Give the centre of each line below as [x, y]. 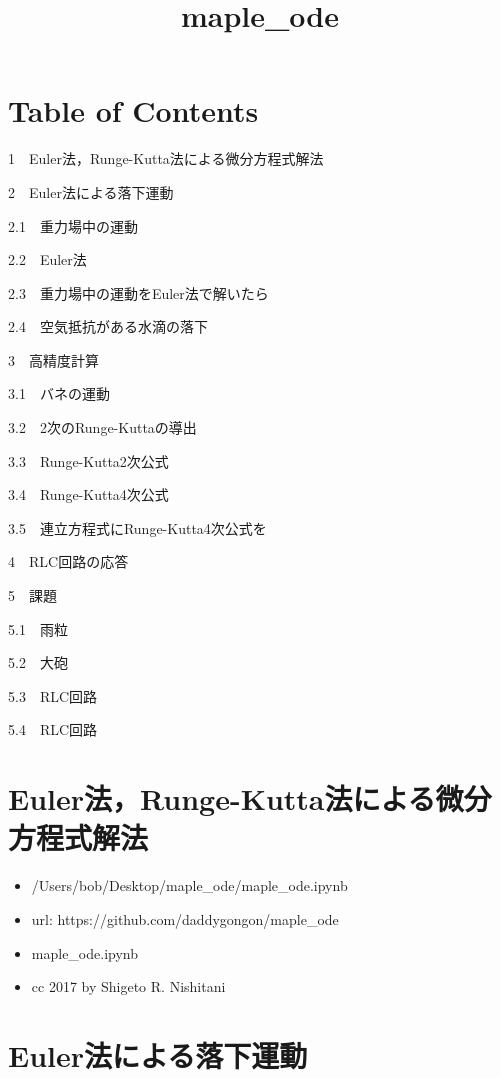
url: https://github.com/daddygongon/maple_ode [185, 918]
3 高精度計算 [53, 359]
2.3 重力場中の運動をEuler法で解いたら [138, 292]
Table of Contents [133, 110]
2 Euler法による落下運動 [91, 191]
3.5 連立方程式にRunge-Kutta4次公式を [137, 527]
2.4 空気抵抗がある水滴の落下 [108, 326]
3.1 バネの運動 [59, 393]
